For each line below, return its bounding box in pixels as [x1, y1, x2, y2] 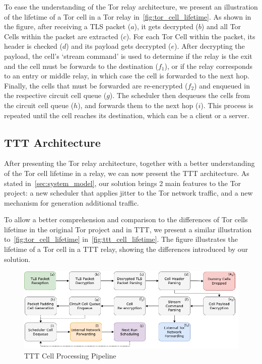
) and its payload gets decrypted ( [66, 41, 171, 51]
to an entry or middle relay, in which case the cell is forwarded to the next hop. [4, 70, 249, 81]
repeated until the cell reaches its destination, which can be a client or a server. [4, 110, 249, 120]
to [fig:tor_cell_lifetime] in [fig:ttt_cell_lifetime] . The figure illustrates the [4, 234, 238, 244]
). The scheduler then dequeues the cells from [109, 90, 250, 101]
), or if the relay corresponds [164, 60, 253, 71]
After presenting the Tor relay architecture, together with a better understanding [4, 158, 255, 168]
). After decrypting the [174, 41, 245, 51]
